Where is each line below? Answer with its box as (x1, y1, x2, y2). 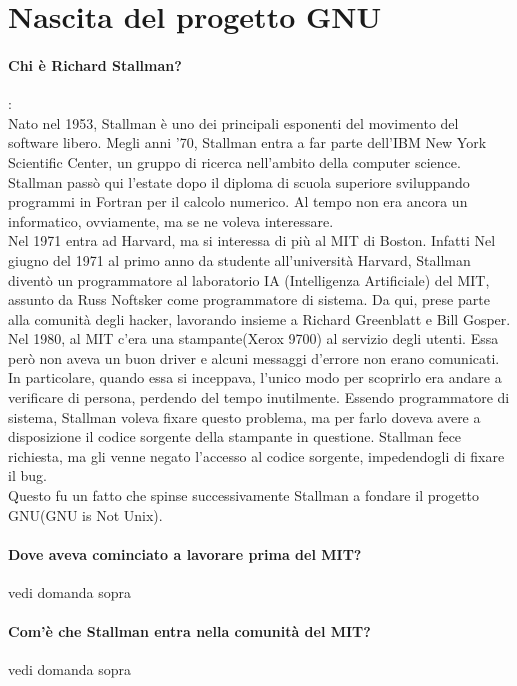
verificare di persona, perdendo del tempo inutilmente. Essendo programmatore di (8, 387, 510, 408)
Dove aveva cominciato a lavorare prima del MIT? (8, 543, 362, 564)
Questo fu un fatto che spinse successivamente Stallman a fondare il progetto (8, 485, 480, 506)
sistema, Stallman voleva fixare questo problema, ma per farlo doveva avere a (8, 406, 481, 427)
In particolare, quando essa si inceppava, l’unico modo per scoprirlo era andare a (8, 367, 502, 388)
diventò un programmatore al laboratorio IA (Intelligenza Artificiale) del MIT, (8, 269, 490, 290)
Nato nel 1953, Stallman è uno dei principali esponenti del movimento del (8, 112, 459, 133)
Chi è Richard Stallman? (8, 54, 182, 75)
